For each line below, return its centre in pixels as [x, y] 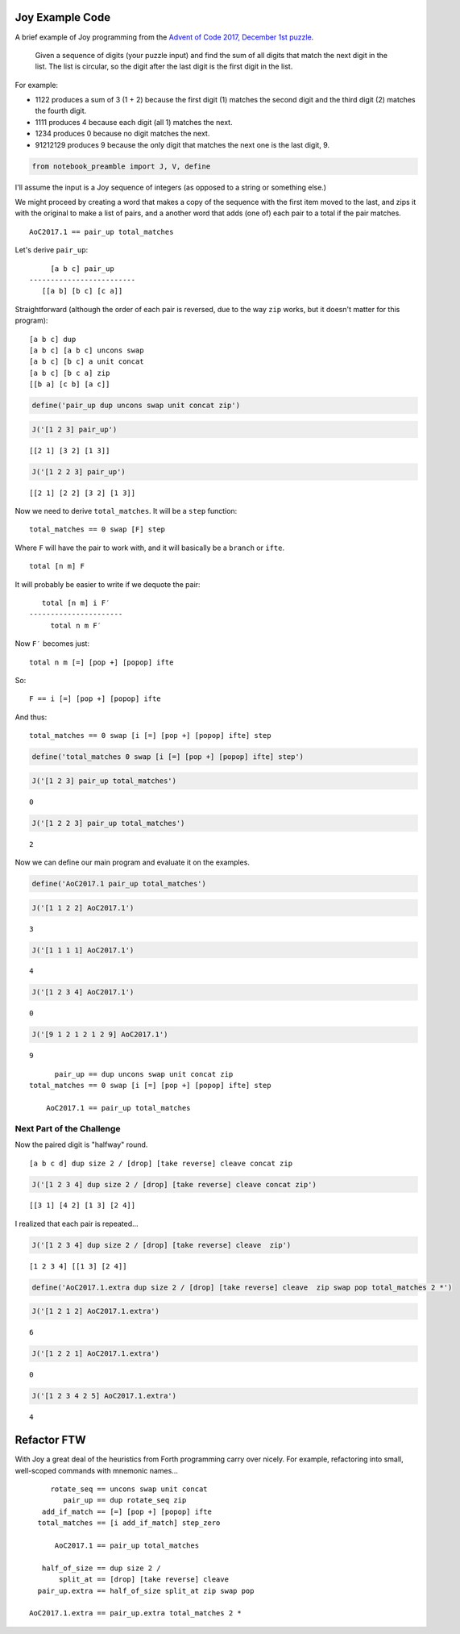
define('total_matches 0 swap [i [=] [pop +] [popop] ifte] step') [168, 757]
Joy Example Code [63, 17]
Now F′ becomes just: [52, 644]
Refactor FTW [50, 1440]
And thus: [31, 717]
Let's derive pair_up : [52, 250]
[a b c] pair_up [82, 269]
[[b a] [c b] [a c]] [70, 384]
